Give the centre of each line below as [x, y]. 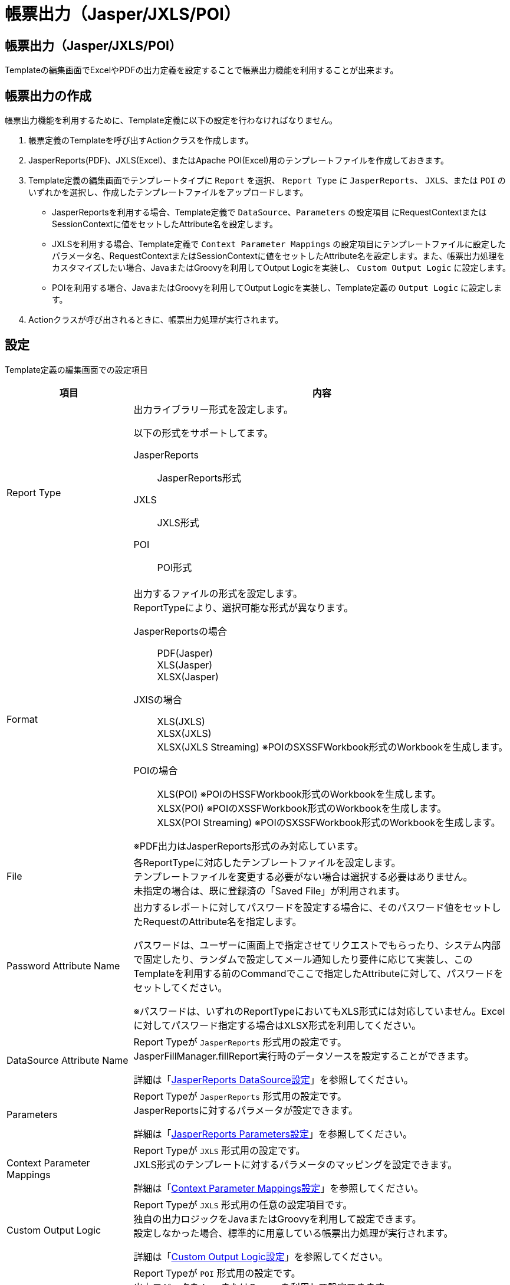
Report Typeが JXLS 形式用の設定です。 [219, 1150]
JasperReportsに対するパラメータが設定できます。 [246, 1110]
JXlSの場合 [158, 699]
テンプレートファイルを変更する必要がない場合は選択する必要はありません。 [303, 876]
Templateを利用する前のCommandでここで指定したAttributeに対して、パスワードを [318, 973]
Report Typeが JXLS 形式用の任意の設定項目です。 [243, 1204]
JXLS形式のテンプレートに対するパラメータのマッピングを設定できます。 [295, 1164]
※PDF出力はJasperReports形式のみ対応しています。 [249, 846]
